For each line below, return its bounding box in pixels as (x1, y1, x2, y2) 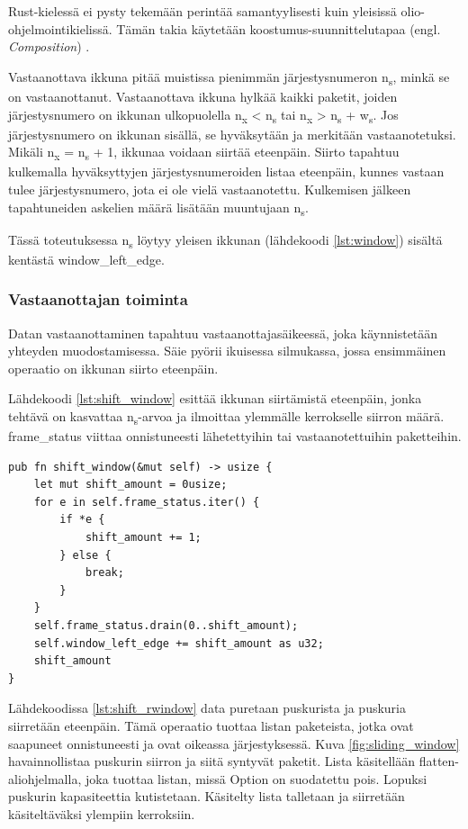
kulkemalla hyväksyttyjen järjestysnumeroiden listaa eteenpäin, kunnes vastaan (8, 162, 445, 181)
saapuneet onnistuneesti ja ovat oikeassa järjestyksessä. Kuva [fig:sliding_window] (8, 734, 460, 752)
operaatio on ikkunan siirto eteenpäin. (8, 358, 219, 377)
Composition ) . (8, 37, 90, 56)
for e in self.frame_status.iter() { (33, 495, 260, 509)
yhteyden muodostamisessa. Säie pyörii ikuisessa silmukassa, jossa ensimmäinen (8, 341, 446, 360)
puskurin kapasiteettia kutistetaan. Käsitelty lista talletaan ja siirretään (8, 787, 405, 806)
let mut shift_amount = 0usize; (33, 478, 228, 491)
